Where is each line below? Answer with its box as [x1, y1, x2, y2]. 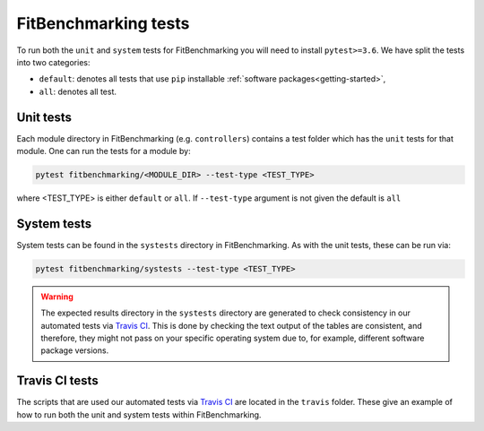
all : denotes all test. [39, 86, 117, 97]
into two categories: [16, 56, 91, 67]
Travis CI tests [16, 373, 99, 389]
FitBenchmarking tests [16, 13, 190, 33]
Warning [40, 291, 73, 302]
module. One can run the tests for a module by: [16, 146, 192, 157]
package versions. [40, 345, 109, 356]
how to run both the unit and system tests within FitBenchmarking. [16, 409, 262, 420]
